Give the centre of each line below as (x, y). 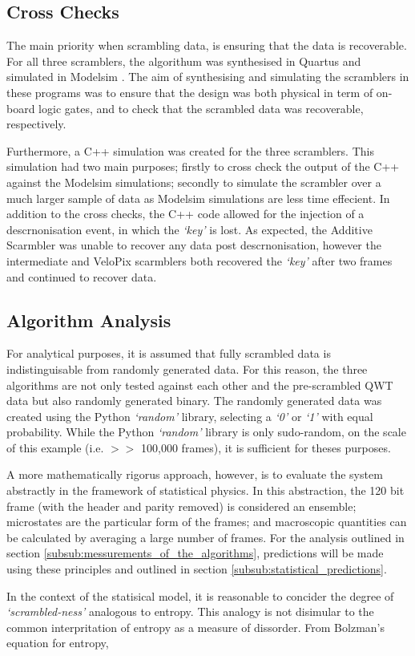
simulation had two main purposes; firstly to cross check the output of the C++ (203, 166)
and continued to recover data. (82, 276)
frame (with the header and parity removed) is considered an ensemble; (181, 506)
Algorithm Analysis (89, 320)
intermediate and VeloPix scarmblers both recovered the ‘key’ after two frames (199, 260)
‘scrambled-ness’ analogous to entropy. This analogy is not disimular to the (190, 611)
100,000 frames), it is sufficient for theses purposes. (266, 447)
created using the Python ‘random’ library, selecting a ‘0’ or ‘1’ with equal (190, 416)
